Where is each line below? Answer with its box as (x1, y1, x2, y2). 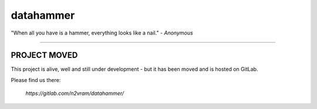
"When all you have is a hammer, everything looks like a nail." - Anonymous (11, 29, 193, 36)
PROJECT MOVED (11, 50, 78, 60)
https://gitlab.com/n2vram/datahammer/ (25, 90, 124, 97)
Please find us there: (11, 76, 61, 83)
